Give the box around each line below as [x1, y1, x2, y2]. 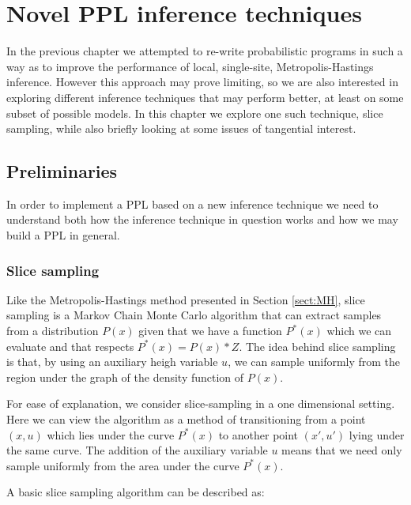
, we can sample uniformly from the [228, 353, 401, 370]
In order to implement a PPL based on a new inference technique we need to [6, 195, 379, 212]
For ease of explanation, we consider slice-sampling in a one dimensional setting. [6, 395, 395, 412]
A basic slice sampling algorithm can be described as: [6, 484, 265, 500]
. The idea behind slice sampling [239, 337, 396, 354]
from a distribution [6, 322, 99, 339]
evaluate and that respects [6, 337, 134, 354]
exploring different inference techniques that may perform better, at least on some [6, 89, 404, 105]
